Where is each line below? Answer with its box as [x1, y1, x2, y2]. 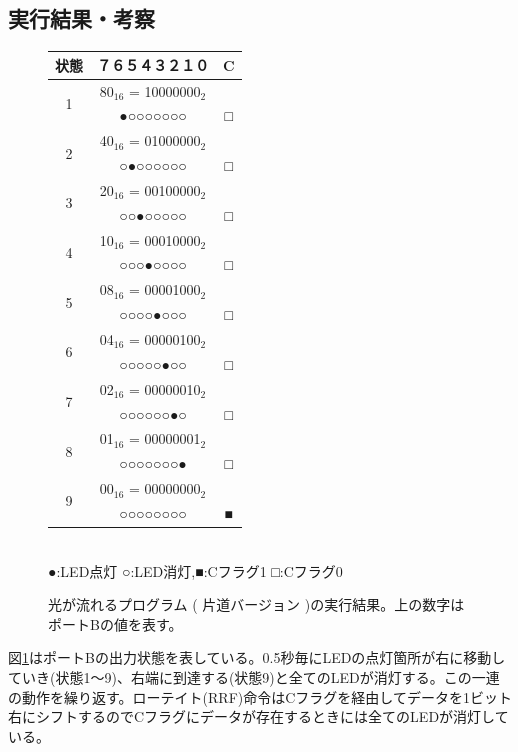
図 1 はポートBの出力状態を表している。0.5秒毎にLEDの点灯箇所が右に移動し [8, 647, 506, 668]
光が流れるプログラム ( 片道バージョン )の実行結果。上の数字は [48, 594, 465, 615]
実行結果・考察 [8, 3, 155, 34]
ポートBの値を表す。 [48, 613, 183, 634]
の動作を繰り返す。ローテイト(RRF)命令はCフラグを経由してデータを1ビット [8, 686, 512, 707]
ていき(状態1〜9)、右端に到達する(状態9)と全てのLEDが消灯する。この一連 [8, 666, 500, 687]
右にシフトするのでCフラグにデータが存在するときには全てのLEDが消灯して [8, 706, 509, 727]
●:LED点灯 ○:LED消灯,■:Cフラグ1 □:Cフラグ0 [48, 560, 343, 581]
